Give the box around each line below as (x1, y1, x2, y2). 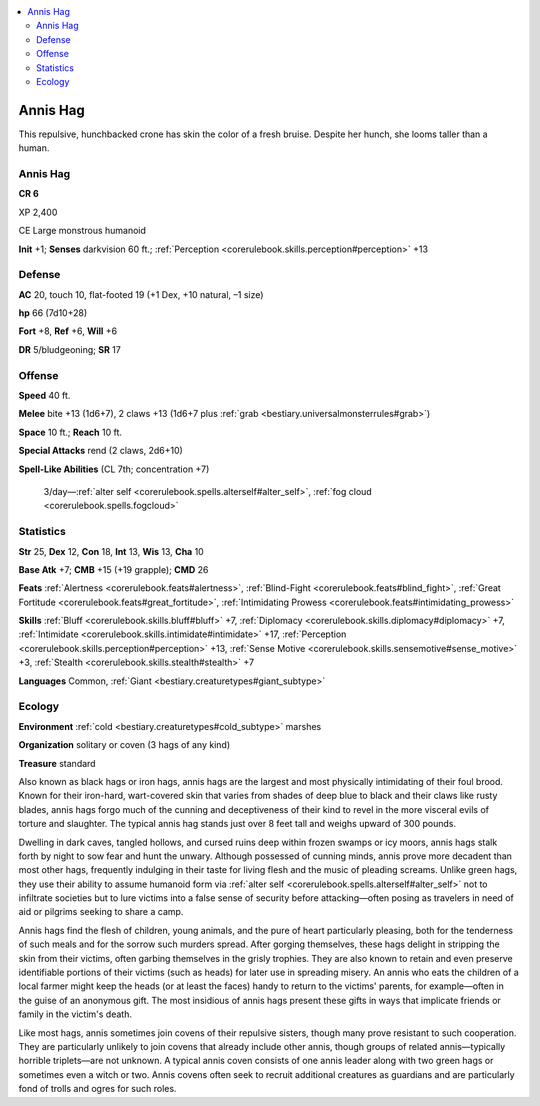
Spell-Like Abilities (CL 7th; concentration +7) (18, 463, 210, 475)
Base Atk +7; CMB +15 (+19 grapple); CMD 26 (18, 563, 209, 575)
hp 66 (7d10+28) (18, 307, 88, 319)
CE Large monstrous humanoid (18, 225, 147, 237)
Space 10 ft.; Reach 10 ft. (18, 426, 123, 438)
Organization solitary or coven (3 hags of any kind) (18, 739, 231, 751)
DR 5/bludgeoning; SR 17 (18, 343, 122, 355)
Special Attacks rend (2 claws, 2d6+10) (18, 445, 184, 457)
